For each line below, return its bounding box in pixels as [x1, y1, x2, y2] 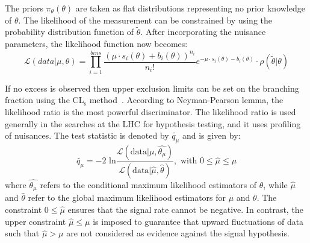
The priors [5, 2, 43, 14]
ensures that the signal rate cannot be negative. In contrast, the [67, 203, 303, 216]
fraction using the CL [5, 93, 84, 106]
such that [5, 227, 40, 239]
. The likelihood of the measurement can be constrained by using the [18, 13, 272, 26]
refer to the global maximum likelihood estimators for [28, 191, 226, 204]
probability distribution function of [5, 25, 134, 38]
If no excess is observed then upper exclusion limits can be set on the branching [5, 81, 299, 94]
